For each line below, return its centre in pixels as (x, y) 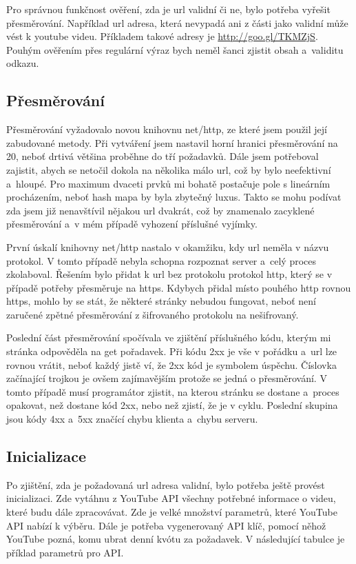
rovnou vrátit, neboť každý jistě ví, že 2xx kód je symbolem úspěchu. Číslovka (171, 364)
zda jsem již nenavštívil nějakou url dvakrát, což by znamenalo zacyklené (160, 210)
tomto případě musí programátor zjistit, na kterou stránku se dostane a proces (173, 391)
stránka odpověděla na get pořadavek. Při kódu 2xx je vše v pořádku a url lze (172, 351)
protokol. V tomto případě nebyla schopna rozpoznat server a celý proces (161, 260)
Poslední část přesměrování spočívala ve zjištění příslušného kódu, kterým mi (169, 338)
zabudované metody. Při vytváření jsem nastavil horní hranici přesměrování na (172, 142)
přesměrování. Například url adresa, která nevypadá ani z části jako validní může (177, 22)
